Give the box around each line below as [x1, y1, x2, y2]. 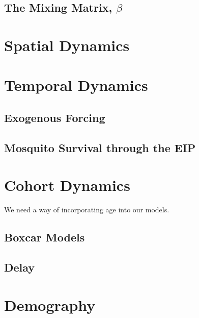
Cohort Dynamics [4, 175, 130, 195]
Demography [4, 294, 96, 315]
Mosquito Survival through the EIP [4, 139, 196, 155]
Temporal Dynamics [4, 75, 148, 95]
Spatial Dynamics [4, 34, 130, 55]
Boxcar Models [4, 229, 85, 245]
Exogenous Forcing [4, 109, 105, 125]
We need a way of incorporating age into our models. [4, 204, 169, 215]
